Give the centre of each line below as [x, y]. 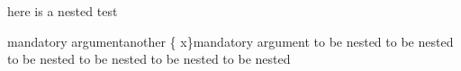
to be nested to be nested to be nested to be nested [149, 59]
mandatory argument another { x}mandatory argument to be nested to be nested [230, 41]
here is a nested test [63, 11]
